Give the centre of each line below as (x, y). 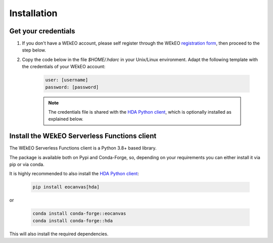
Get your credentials (42, 31)
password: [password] (72, 87)
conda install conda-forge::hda (73, 221)
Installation (33, 13)
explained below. (66, 119)
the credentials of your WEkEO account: (64, 67)
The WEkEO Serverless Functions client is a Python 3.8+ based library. (83, 148)
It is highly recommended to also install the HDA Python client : (74, 174)
